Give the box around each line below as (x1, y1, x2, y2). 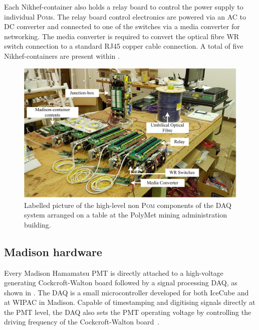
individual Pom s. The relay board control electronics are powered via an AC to (4, 11, 246, 22)
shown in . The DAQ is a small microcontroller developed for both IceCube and (4, 287, 249, 297)
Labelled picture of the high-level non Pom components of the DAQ (24, 199, 231, 210)
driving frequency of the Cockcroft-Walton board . (4, 316, 160, 327)
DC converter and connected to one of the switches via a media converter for (4, 21, 240, 32)
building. (24, 219, 51, 230)
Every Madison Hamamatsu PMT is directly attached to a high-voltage (4, 267, 223, 278)
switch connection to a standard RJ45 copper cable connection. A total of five (4, 41, 243, 51)
